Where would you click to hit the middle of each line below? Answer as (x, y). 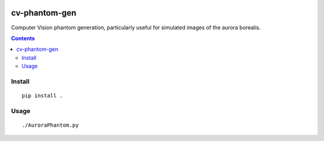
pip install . (42, 96)
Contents (23, 38)
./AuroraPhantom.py (50, 125)
